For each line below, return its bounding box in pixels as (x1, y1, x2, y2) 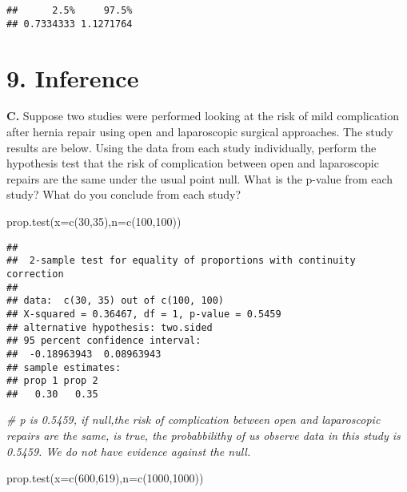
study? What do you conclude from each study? (6, 186, 241, 203)
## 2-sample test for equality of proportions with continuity (6, 255, 356, 267)
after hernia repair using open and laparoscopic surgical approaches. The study (6, 123, 393, 140)
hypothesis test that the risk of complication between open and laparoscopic (6, 155, 379, 171)
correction (6, 268, 64, 280)
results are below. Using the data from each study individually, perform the (6, 139, 377, 155)
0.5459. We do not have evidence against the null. (6, 442, 251, 459)
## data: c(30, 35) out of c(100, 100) (6, 295, 225, 307)
